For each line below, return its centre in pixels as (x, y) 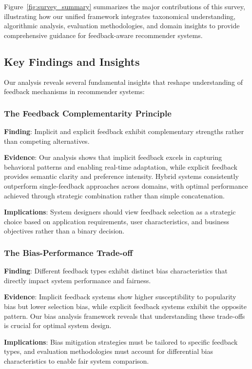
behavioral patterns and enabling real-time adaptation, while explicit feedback (121, 166)
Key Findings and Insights (72, 61)
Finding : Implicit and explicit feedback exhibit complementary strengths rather (124, 131)
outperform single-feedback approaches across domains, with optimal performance (126, 185)
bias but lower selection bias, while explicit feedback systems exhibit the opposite (125, 306)
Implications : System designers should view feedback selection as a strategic (120, 212)
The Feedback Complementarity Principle (88, 113)
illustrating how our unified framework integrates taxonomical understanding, (120, 16)
